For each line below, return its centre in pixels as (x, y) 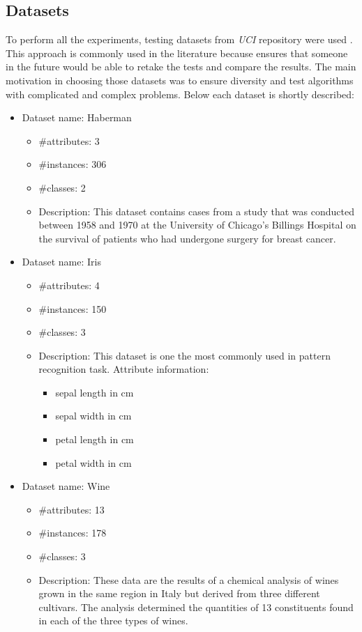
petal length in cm (95, 439)
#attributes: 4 (69, 285)
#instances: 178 (73, 533)
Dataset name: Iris (61, 262)
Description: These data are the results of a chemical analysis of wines (189, 579)
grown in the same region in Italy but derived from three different (179, 593)
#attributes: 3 (69, 140)
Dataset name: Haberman (77, 117)
